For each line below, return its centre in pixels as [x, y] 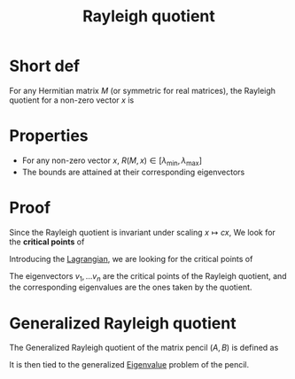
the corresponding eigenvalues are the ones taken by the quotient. [131, 287]
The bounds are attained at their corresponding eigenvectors [133, 172]
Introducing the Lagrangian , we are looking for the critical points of [131, 259]
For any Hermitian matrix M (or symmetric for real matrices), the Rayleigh [143, 90]
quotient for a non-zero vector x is [72, 100]
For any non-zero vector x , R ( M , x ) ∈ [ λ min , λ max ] [112, 161]
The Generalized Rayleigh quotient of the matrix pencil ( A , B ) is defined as [144, 348]
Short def [45, 66]
